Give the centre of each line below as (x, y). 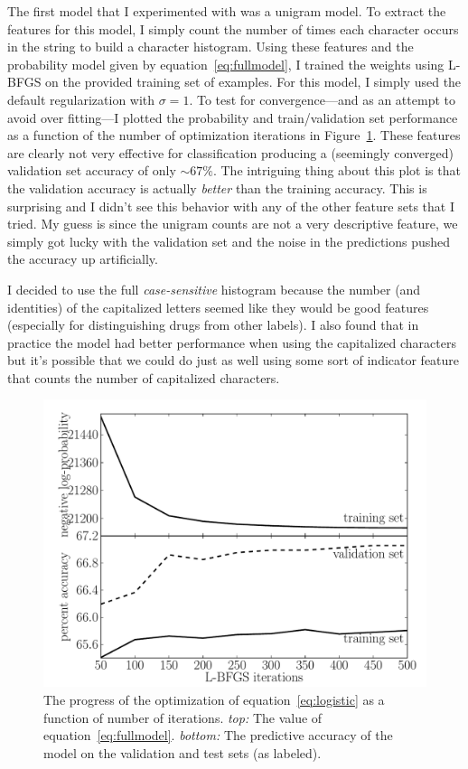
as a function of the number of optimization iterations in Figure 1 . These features (234, 135)
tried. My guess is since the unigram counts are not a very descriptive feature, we (233, 224)
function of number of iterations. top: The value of (183, 717)
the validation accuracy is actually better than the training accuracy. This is (217, 188)
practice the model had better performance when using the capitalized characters (232, 342)
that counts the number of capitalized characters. (144, 377)
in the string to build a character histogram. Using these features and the (211, 47)
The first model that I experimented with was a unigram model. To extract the (227, 11)
